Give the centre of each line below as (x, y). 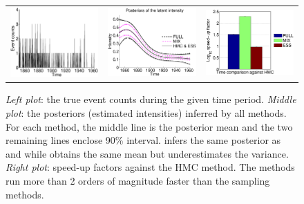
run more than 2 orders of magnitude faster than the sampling (138, 180)
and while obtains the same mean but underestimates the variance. (147, 153)
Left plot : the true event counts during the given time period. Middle (151, 99)
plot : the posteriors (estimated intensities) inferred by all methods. (146, 113)
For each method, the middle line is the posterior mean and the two (149, 126)
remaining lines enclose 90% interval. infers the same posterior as (143, 140)
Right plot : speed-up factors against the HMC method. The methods (150, 167)
